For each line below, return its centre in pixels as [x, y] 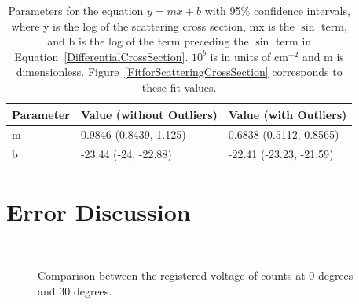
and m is [323, 56]
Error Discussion [99, 211]
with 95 [223, 10]
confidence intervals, [302, 10]
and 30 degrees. [75, 290]
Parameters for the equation [76, 10]
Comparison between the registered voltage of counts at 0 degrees [196, 275]
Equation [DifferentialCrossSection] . [101, 56]
